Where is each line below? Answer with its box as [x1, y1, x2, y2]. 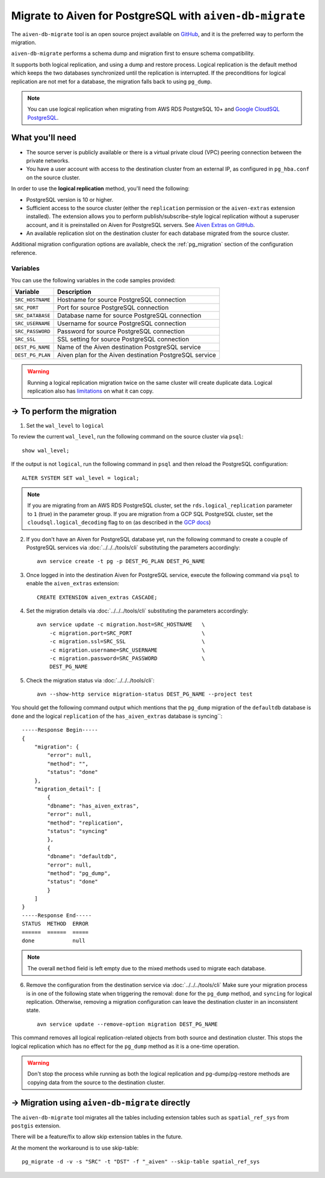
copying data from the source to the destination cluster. [27, 1079, 166, 1086]
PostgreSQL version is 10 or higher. [26, 196, 114, 203]
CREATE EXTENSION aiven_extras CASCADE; [37, 594, 158, 600]
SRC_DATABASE [14, 312, 51, 319]
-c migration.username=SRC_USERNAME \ [49, 646, 205, 653]
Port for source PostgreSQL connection [57, 304, 169, 312]
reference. [11, 249, 37, 256]
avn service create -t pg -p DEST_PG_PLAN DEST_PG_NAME [37, 558, 205, 565]
